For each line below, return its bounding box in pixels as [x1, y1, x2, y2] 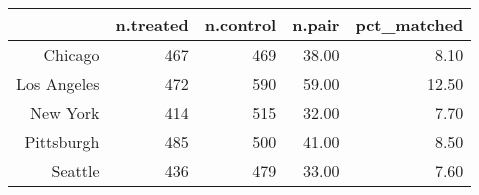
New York [30, 101, 100, 124]
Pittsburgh [24, 130, 100, 153]
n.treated [115, 13, 189, 36]
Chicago [43, 43, 100, 66]
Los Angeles [16, 72, 100, 95]
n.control [204, 13, 277, 36]
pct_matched [355, 13, 464, 36]
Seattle [51, 159, 100, 182]
